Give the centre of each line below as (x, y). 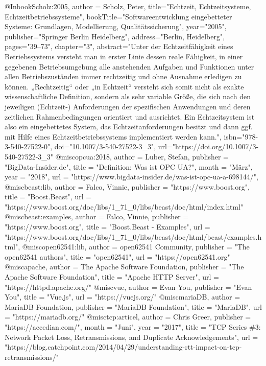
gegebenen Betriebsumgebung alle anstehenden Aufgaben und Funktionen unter (129, 66)
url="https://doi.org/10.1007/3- (208, 146)
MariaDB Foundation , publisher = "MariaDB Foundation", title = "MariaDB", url (133, 306)
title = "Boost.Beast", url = (48, 197)
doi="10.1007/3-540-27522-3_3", (105, 146)
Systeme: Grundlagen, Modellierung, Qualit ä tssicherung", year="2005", (116, 26)
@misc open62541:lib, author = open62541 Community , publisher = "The (136, 247)
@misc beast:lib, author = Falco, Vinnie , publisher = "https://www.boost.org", (127, 186)
